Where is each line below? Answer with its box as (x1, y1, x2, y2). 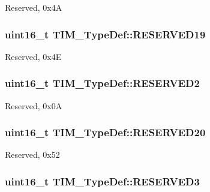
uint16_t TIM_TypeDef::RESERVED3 (5, 173, 200, 188)
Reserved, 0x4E (5, 50, 62, 62)
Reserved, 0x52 (5, 148, 60, 161)
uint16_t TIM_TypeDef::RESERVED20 (5, 125, 206, 140)
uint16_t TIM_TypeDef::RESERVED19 (5, 26, 206, 41)
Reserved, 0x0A (5, 99, 62, 112)
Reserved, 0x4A (5, 1, 62, 13)
